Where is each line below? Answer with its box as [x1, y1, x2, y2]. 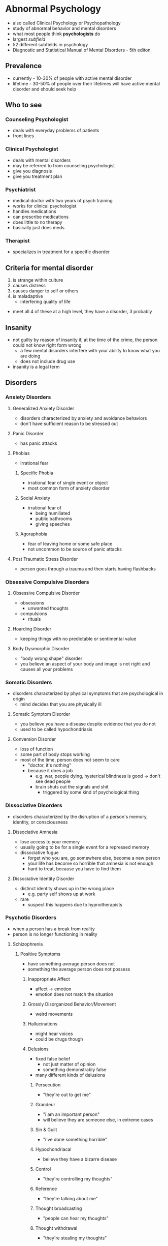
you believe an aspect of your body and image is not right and [20, 660, 150, 666]
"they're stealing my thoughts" [43, 1235, 107, 1241]
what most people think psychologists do [12, 31, 100, 37]
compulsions [20, 611, 47, 617]
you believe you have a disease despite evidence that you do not [20, 721, 156, 727]
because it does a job [27, 768, 73, 774]
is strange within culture [12, 277, 63, 283]
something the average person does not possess [27, 966, 130, 972]
